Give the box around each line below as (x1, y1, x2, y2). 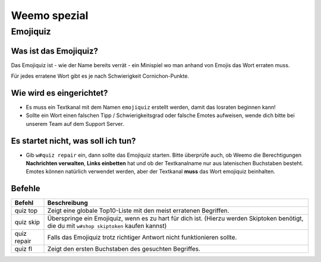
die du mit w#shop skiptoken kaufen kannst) (47, 222, 167, 230)
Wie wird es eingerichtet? (11, 88, 108, 98)
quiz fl (14, 245, 32, 253)
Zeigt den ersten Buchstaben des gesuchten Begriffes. (47, 245, 201, 253)
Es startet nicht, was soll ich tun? (11, 135, 136, 146)
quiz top (14, 207, 38, 215)
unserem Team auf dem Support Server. (26, 120, 124, 127)
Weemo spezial (11, 9, 89, 22)
